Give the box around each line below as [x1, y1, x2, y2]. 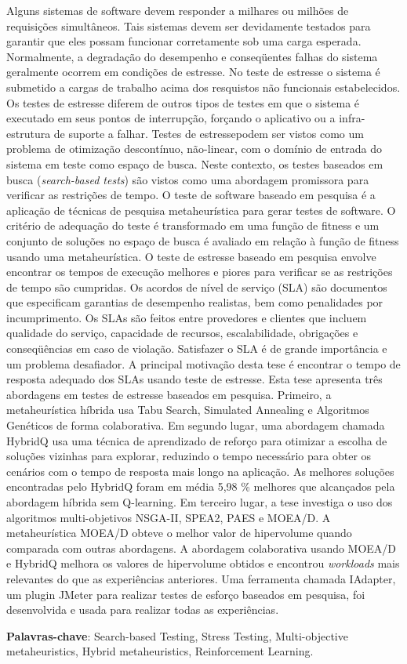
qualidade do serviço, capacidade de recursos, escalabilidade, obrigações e [6, 325, 358, 341]
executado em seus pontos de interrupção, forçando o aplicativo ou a [6, 110, 336, 126]
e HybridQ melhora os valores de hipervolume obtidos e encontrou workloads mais [6, 555, 400, 571]
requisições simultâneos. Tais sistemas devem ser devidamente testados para [6, 17, 371, 34]
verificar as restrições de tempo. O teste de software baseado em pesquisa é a [6, 187, 376, 203]
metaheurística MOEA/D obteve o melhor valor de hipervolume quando [6, 524, 352, 541]
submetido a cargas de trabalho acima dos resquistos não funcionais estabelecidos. [6, 78, 401, 95]
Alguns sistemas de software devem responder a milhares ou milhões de [6, 2, 349, 18]
